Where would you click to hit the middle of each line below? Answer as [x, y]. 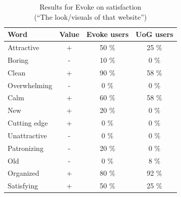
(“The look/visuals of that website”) [90, 16]
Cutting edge [28, 123]
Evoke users [107, 34]
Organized [24, 173]
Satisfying [23, 186]
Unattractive [27, 135]
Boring [18, 60]
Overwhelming [30, 85]
